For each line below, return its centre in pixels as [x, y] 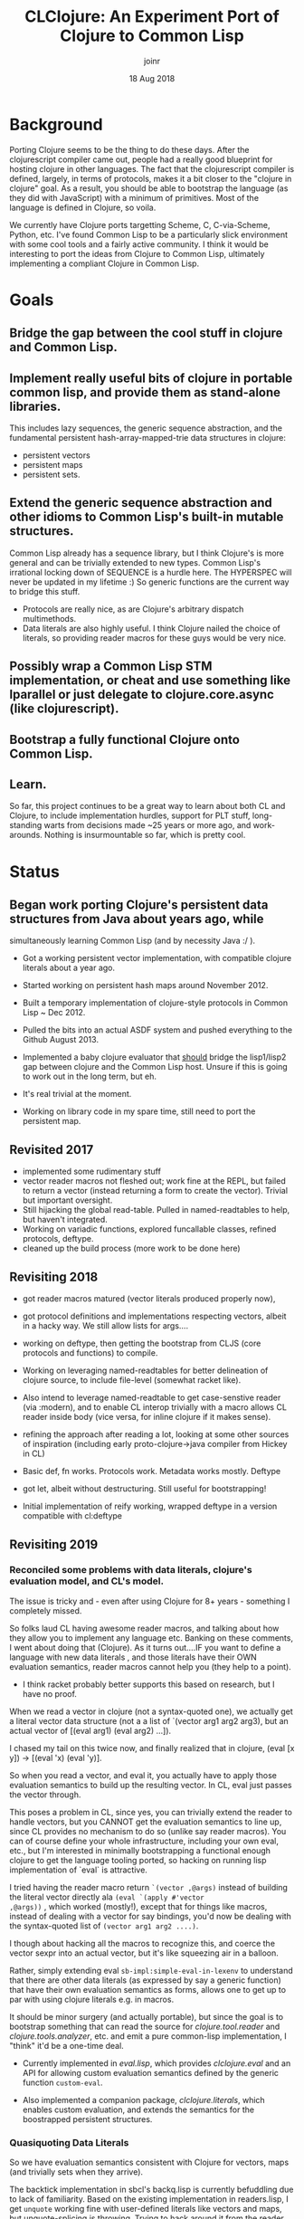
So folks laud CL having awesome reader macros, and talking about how [144, 1628]
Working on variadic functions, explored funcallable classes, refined [149, 1229]
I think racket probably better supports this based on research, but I [148, 1684]
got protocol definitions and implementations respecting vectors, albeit [154, 1316]
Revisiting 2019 [54, 1544]
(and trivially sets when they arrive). [76, 2172]
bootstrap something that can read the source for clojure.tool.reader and [145, 2026]
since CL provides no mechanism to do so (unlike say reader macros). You [148, 1831]
